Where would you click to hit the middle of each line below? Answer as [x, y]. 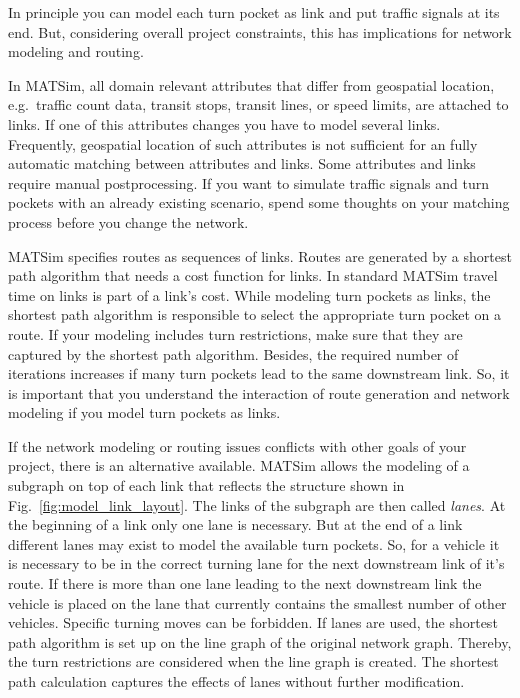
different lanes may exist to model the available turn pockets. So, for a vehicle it [254, 543]
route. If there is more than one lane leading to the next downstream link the [245, 583]
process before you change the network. [128, 221]
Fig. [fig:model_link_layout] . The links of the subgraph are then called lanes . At [257, 504]
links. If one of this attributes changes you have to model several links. [224, 123]
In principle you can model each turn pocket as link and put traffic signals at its [254, 12]
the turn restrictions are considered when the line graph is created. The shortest [253, 661]
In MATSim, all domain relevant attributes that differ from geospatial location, [251, 84]
